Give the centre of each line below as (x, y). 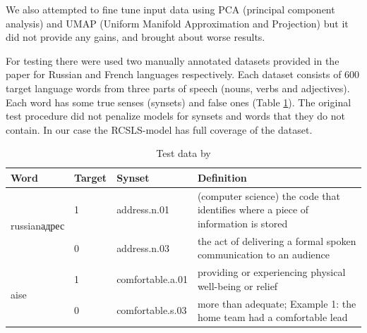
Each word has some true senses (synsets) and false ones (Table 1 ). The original (179, 102)
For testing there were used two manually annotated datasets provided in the (173, 60)
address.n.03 (143, 247)
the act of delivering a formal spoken (277, 240)
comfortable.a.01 (152, 279)
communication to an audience (263, 255)
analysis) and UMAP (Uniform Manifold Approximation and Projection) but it (177, 23)
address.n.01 (143, 209)
